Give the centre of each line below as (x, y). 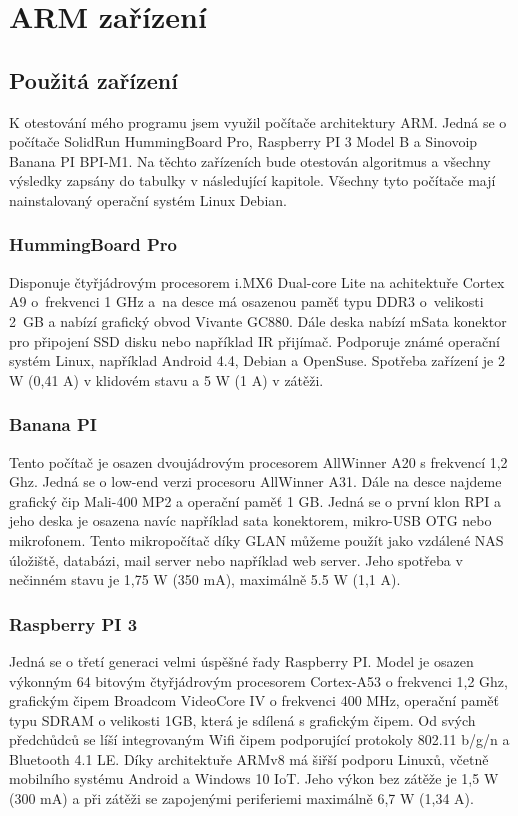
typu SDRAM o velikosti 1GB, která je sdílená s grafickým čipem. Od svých (242, 719)
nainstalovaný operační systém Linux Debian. (148, 199)
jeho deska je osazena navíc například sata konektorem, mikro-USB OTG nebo (250, 520)
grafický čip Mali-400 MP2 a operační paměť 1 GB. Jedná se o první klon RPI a (255, 500)
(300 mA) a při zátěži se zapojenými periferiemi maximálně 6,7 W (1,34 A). (241, 798)
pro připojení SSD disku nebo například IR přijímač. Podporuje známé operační (255, 340)
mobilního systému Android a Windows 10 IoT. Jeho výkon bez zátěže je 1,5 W (254, 778)
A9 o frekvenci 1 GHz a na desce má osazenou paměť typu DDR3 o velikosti (246, 301)
